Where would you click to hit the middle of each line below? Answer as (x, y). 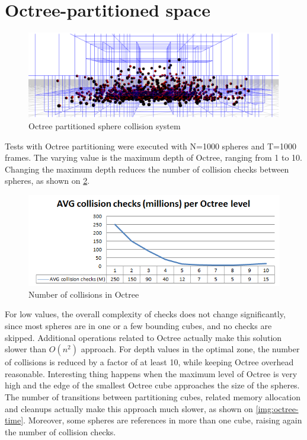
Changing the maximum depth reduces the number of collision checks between (147, 169)
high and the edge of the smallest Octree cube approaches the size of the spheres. (152, 385)
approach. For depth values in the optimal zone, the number (190, 349)
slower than (26, 349)
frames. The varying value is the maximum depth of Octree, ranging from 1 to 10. (153, 157)
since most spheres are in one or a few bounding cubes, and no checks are (138, 326)
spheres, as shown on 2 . (47, 181)
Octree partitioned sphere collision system (105, 125)
